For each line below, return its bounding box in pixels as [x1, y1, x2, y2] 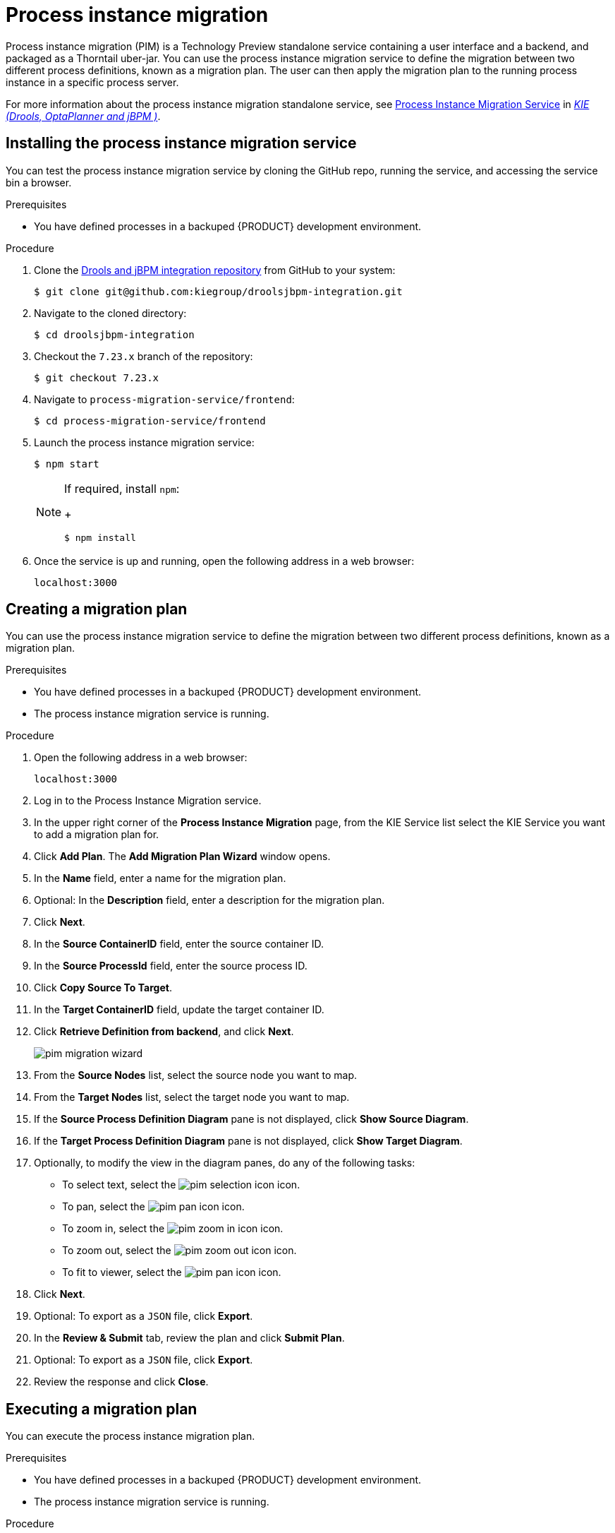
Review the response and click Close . [34, 1376, 209, 1388]
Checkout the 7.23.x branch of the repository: [34, 350, 253, 362]
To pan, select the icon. [62, 1200, 245, 1213]
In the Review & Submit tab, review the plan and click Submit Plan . [34, 1332, 345, 1344]
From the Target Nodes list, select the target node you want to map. [34, 1091, 350, 1104]
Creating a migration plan [6, 600, 188, 619]
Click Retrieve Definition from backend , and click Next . [34, 1025, 294, 1038]
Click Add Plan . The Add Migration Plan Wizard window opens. [34, 850, 331, 863]
